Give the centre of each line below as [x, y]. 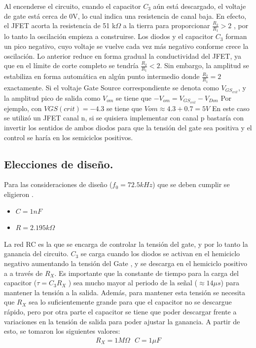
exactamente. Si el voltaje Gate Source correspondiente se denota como [111, 87]
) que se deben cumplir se [191, 184]
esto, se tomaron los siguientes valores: [62, 331]
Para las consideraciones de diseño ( [58, 184]
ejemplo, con [23, 108]
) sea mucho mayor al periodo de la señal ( [133, 283]
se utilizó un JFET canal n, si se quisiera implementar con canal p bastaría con [124, 118]
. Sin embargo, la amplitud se [204, 65]
